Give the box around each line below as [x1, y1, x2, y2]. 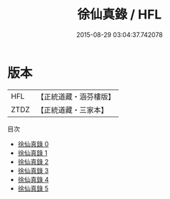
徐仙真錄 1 [17, 149, 48, 157]
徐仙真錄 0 [17, 139, 49, 148]
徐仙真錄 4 [17, 175, 49, 183]
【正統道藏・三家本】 [36, 104, 109, 114]
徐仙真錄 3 [17, 166, 49, 175]
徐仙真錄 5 [17, 184, 49, 193]
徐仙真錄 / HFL [77, 6, 162, 23]
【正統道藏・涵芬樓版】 [36, 92, 116, 102]
